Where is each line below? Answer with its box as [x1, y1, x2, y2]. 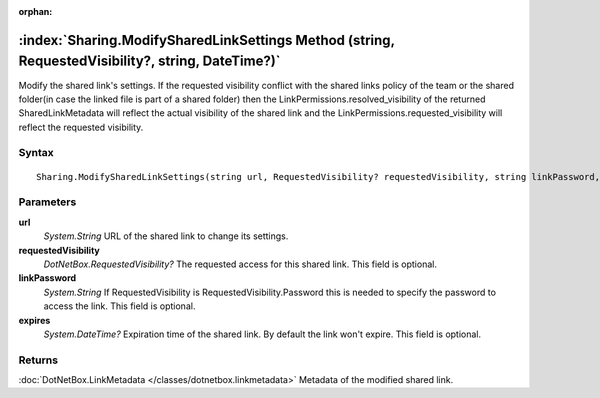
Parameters [18, 195, 77, 209]
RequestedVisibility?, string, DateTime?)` [18, 53, 281, 70]
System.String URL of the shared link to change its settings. [43, 230, 289, 242]
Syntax [18, 146, 54, 160]
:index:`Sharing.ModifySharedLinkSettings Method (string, [18, 31, 395, 49]
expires [18, 314, 51, 326]
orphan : [18, 6, 53, 17]
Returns [18, 353, 59, 367]
